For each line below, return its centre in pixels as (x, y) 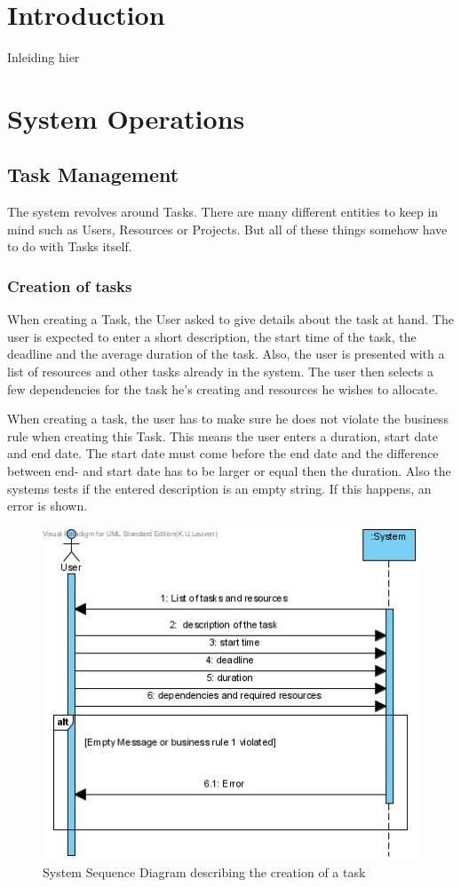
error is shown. (48, 506)
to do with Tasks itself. (70, 246)
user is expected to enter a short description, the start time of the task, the (212, 336)
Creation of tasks (70, 286)
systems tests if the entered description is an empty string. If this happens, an (219, 488)
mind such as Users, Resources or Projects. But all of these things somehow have (227, 229)
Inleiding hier (44, 57)
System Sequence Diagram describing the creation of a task (204, 871)
